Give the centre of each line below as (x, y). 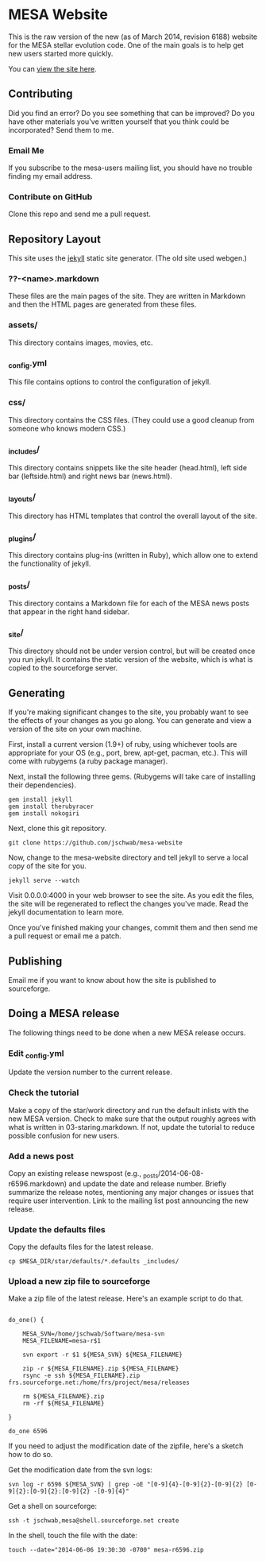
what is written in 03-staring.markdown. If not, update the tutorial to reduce (132, 1127)
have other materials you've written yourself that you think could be (119, 122)
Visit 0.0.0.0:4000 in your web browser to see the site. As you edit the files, (131, 895)
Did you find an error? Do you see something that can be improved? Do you (132, 113)
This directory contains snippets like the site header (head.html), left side (128, 468)
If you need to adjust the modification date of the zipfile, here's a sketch (126, 1446)
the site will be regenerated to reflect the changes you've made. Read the (128, 904)
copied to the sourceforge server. (63, 668)
